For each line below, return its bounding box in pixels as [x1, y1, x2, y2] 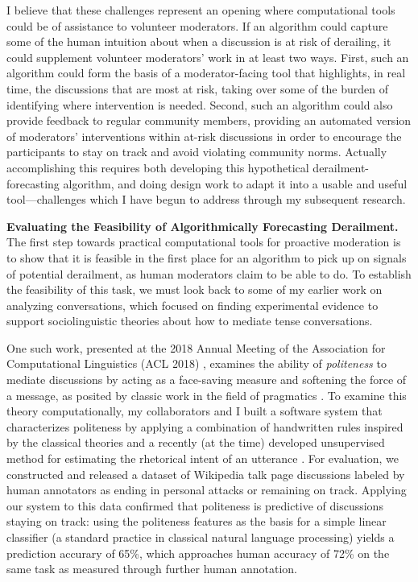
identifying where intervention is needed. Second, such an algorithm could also [6, 96, 393, 113]
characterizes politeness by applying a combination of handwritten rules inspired [6, 418, 404, 435]
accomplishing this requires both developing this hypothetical [6, 159, 309, 175]
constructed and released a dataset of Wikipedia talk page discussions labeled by [6, 465, 405, 482]
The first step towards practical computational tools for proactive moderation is [6, 233, 401, 250]
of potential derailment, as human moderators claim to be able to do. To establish [6, 265, 412, 282]
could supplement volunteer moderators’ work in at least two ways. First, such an [6, 48, 409, 65]
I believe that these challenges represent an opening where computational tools [6, 2, 395, 18]
